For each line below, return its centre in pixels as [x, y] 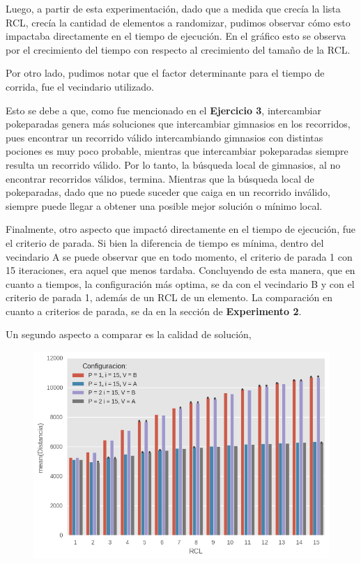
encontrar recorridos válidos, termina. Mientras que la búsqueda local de [160, 178]
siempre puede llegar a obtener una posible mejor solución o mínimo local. [164, 205]
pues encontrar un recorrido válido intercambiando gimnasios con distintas [164, 137]
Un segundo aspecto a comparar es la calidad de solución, [129, 334]
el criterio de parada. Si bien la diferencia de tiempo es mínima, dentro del [165, 242]
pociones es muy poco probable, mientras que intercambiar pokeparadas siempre [177, 151]
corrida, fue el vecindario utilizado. [80, 86]
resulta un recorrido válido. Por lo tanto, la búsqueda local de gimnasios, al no [173, 164]
